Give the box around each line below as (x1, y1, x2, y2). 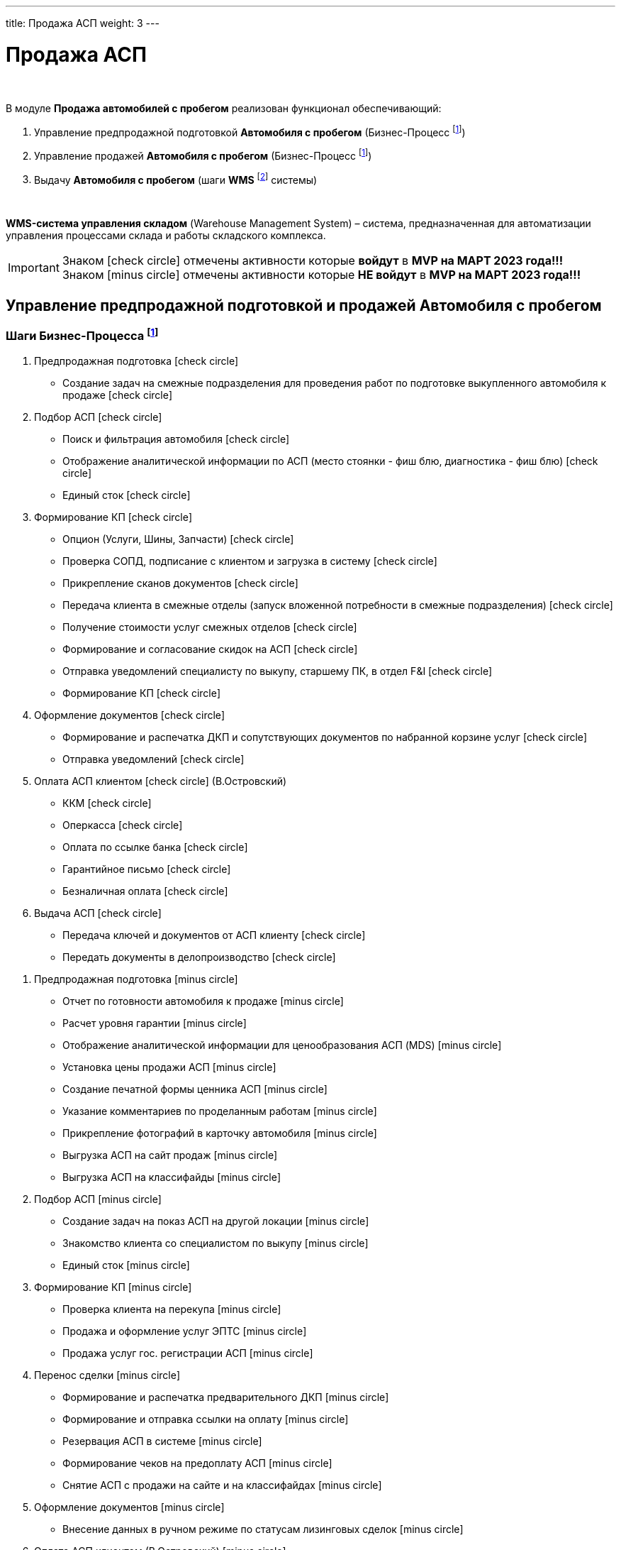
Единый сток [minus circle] (62, 1259, 190, 1272)
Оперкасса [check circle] (62, 819, 183, 832)
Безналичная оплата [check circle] (62, 885, 228, 898)
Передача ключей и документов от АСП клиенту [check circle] (62, 929, 366, 942)
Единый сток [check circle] (62, 489, 191, 502)
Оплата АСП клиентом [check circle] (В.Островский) (34, 775, 287, 788)
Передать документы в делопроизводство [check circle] (62, 951, 336, 964)
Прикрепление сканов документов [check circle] (62, 577, 298, 590)
